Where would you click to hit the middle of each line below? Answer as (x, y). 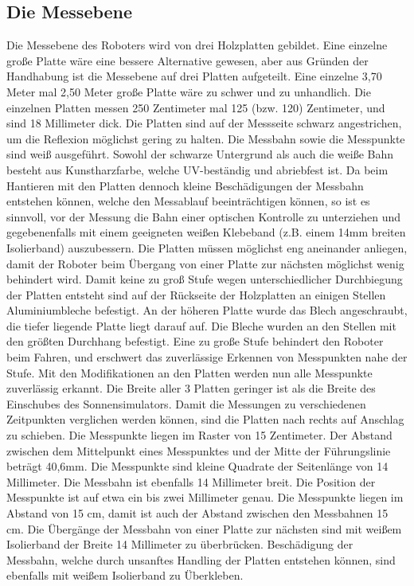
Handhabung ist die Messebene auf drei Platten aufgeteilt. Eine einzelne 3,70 (194, 76)
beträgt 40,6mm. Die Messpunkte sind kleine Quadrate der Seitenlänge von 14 (197, 466)
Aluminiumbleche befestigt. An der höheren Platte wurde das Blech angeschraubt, (207, 310)
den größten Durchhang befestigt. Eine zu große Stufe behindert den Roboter (195, 341)
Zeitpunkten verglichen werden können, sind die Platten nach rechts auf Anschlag (205, 419)
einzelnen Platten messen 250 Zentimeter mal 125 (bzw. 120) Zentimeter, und (196, 107)
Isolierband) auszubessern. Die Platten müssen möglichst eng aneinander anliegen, (207, 247)
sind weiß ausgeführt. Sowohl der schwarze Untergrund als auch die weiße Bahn (200, 154)
